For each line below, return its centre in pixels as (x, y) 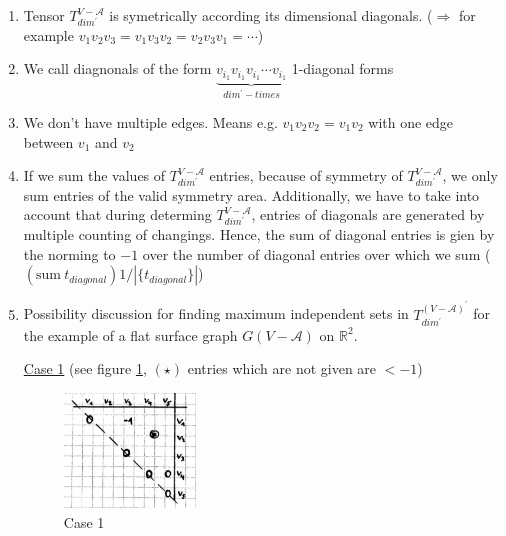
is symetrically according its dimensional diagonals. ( (271, 15)
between (48, 141)
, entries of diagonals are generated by (368, 214)
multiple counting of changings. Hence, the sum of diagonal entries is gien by (259, 234)
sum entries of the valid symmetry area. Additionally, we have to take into (251, 194)
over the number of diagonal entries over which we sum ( (316, 253)
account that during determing (117, 214)
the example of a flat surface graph (130, 334)
